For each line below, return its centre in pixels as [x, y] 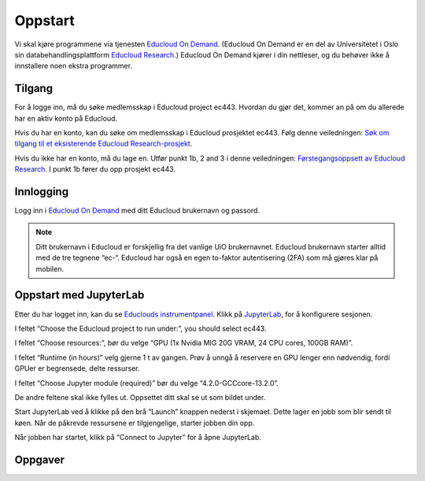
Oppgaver [40, 459]
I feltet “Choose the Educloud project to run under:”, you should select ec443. [140, 328]
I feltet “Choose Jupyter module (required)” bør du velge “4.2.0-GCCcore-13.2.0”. [147, 383]
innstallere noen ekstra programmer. [74, 66]
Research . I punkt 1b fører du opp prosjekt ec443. [95, 169]
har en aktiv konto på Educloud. [66, 118]
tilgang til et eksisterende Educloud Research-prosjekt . [103, 144]
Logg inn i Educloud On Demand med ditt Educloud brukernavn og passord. [137, 211]
